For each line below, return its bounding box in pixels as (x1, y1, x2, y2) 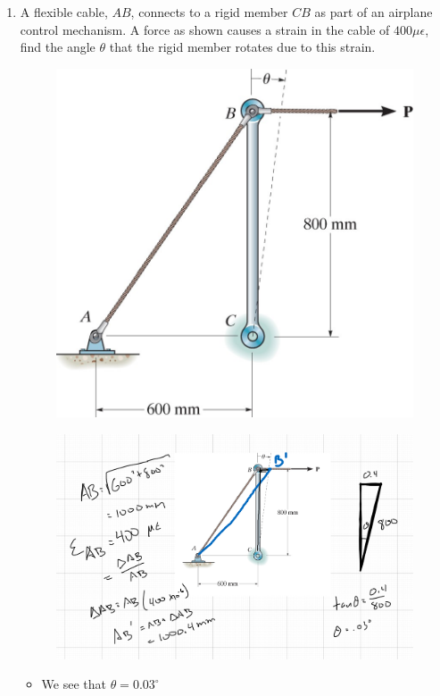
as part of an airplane (314, 3, 433, 21)
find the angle (20, 38, 95, 56)
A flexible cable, (20, 3, 108, 21)
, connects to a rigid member (130, 3, 288, 21)
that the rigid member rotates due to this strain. (109, 38, 376, 56)
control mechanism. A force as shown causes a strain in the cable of (20, 20, 390, 38)
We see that (41, 675, 106, 693)
